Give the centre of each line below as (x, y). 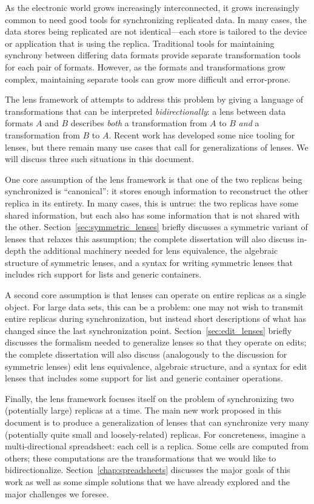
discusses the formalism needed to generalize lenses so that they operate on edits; (156, 342)
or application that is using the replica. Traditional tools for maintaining (140, 43)
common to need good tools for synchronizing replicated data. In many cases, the (156, 19)
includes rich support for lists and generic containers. (103, 274)
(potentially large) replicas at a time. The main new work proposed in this (143, 410)
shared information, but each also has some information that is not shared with (152, 215)
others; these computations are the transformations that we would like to (141, 458)
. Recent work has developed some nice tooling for (202, 135)
